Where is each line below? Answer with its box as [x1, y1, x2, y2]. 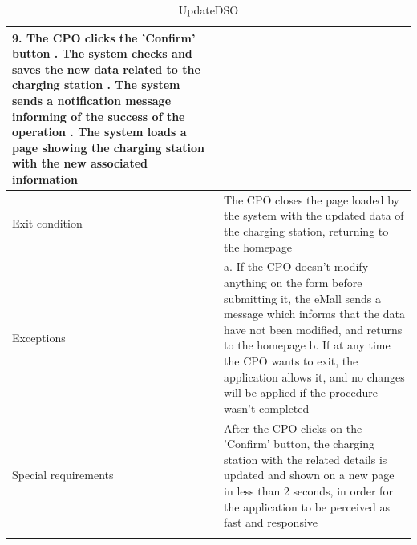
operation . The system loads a [12, 123, 187, 140]
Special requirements [12, 466, 114, 483]
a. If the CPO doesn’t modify [224, 258, 369, 275]
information [12, 170, 78, 187]
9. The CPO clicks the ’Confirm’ [12, 29, 196, 46]
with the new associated [12, 155, 148, 172]
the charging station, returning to [224, 222, 389, 239]
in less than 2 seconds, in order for [224, 482, 393, 499]
